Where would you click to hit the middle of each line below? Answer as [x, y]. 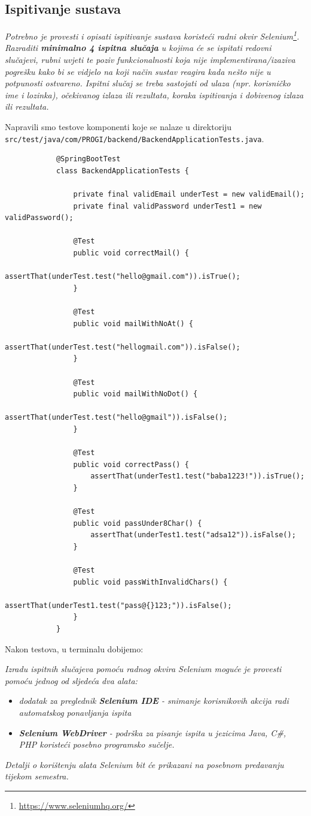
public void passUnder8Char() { [138, 523]
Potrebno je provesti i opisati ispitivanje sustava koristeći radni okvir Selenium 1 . [152, 35]
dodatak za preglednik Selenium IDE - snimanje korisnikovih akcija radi [154, 701]
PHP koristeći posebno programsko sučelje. [97, 744]
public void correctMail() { [131, 253]
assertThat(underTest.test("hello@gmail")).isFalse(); [116, 418]
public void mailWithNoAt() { [133, 323]
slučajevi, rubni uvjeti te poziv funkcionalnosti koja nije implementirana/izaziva [150, 60]
